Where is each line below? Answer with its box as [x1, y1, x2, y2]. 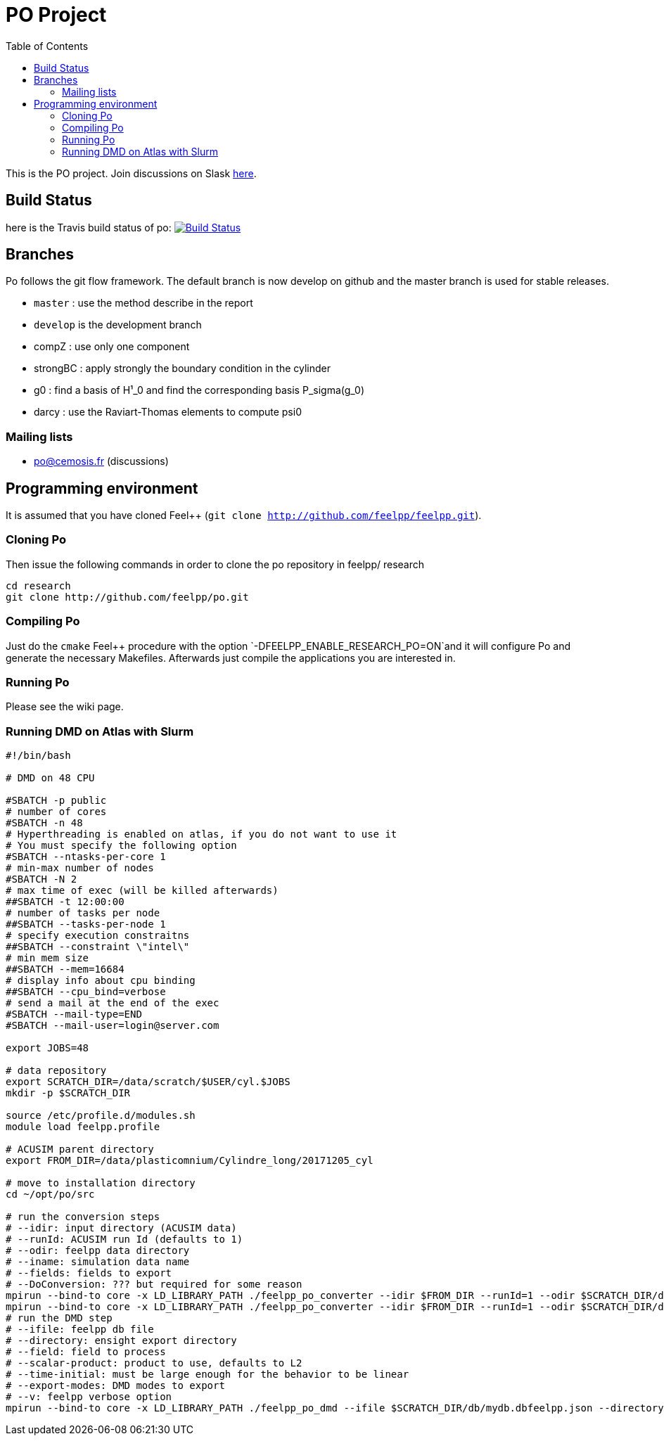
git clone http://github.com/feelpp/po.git [6, 591, 249, 603]
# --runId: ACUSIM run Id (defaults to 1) [6, 1234, 243, 1245]
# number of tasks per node [6, 907, 160, 919]
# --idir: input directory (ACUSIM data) [6, 1222, 237, 1234]
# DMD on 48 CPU [6, 772, 95, 784]
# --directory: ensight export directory [6, 1335, 237, 1347]
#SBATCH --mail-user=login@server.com [6, 1020, 219, 1032]
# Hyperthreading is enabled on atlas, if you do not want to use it [6, 828, 397, 840]
